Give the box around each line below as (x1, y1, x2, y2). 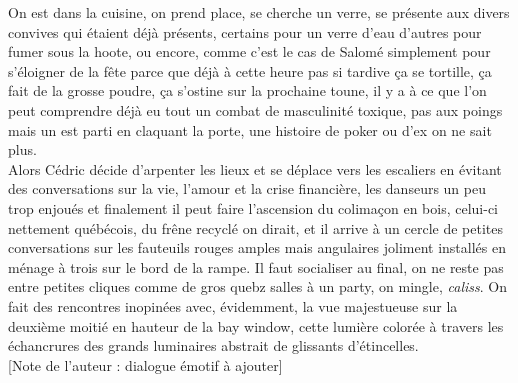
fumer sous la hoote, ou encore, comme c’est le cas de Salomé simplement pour (8, 41, 491, 62)
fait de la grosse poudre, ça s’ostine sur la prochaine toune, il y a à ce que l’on (8, 80, 487, 101)
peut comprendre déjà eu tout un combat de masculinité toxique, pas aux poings (8, 99, 503, 120)
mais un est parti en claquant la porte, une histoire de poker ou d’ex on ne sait (8, 119, 492, 140)
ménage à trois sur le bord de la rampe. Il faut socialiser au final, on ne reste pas (8, 256, 504, 277)
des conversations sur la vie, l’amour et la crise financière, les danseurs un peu (8, 178, 486, 199)
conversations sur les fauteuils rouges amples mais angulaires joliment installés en (8, 237, 506, 258)
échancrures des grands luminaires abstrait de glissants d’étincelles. (8, 335, 419, 356)
